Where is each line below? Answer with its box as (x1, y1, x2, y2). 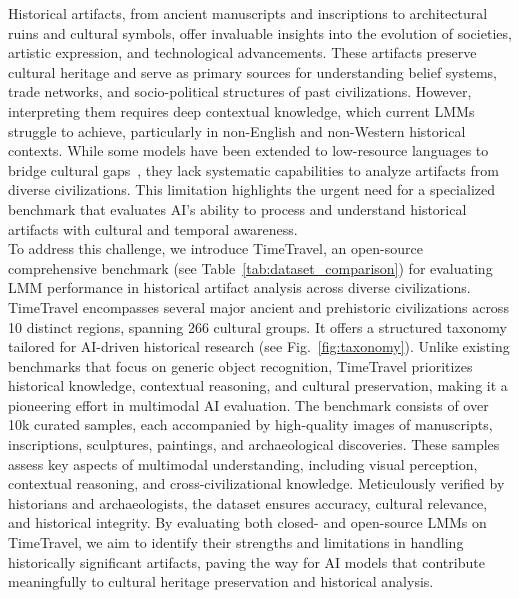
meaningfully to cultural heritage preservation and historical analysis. (8, 571, 434, 592)
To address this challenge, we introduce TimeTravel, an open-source (8, 238, 423, 259)
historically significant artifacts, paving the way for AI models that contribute (8, 551, 485, 572)
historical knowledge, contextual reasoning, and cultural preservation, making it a (8, 375, 508, 396)
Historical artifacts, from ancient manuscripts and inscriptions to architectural (8, 3, 488, 23)
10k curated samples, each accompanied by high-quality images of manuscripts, (8, 414, 493, 435)
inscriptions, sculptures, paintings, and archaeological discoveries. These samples (8, 434, 500, 455)
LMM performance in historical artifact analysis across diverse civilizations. (8, 277, 471, 298)
